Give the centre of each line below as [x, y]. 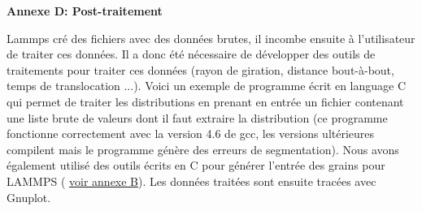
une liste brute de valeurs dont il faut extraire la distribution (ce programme [197, 117]
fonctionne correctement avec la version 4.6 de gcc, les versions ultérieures [191, 133]
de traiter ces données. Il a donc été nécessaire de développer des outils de [191, 54]
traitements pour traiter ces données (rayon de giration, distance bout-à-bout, [200, 69]
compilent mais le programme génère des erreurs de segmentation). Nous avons [203, 149]
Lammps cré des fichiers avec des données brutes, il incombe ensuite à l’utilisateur [211, 38]
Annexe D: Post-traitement [85, 11]
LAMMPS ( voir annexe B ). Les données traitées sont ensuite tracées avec [191, 181]
